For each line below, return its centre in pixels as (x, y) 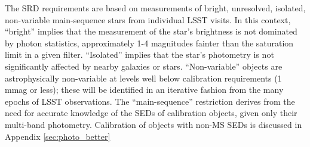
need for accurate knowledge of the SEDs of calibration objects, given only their (151, 113)
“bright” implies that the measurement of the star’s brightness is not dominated (151, 31)
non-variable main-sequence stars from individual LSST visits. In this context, (148, 19)
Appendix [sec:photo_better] (58, 136)
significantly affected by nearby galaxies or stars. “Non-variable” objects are (144, 66)
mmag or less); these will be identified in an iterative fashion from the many (144, 90)
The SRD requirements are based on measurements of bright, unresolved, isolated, (155, 8)
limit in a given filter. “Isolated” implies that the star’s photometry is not (139, 54)
